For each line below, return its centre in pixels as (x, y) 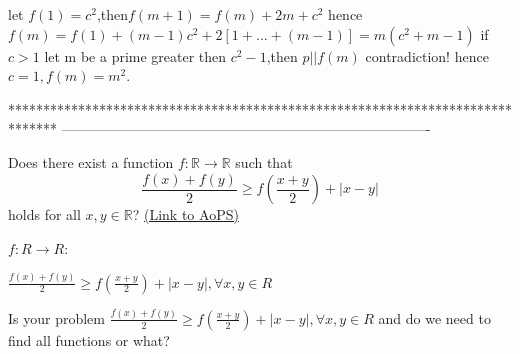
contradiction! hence (427, 55)
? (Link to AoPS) (185, 214)
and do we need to (434, 317)
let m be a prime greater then (135, 55)
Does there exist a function (91, 161)
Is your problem (56, 317)
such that (264, 161)
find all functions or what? (89, 339)
